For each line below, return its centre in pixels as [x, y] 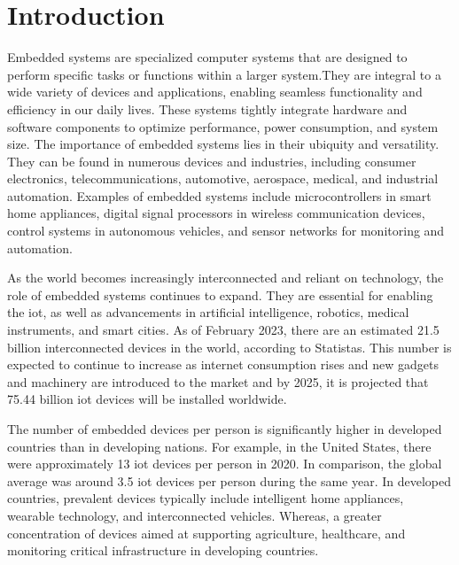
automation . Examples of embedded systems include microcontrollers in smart [219, 195]
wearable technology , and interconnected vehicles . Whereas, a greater [194, 515]
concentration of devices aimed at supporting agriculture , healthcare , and [206, 533]
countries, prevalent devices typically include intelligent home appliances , [206, 498]
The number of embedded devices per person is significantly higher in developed [225, 429]
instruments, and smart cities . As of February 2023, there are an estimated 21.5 [223, 330]
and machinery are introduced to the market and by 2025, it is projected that [218, 381]
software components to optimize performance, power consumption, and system [223, 126]
